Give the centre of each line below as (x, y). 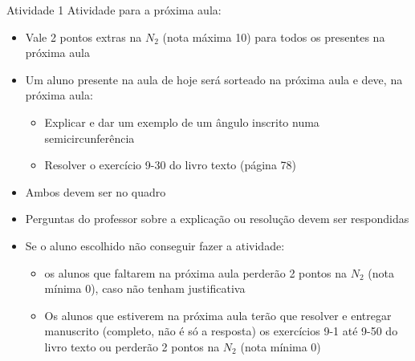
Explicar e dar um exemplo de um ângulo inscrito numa (182, 122)
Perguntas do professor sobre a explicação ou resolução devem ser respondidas (217, 219)
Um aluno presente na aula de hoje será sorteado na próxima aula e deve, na (214, 79)
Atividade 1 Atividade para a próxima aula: (114, 10)
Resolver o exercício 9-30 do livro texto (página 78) (171, 165)
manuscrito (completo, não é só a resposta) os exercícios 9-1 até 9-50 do (221, 331)
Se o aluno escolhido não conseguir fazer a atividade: (155, 245)
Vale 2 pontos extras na (83, 37)
